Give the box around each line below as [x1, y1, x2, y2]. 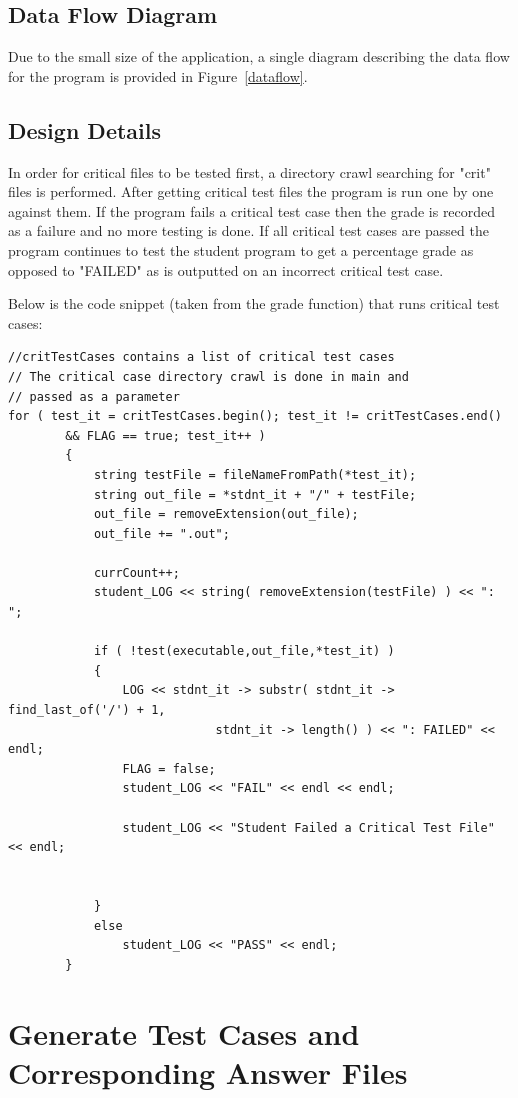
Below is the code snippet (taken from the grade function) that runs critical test [8, 293, 500, 314]
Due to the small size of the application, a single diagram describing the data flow [8, 46, 510, 67]
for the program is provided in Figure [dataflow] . [8, 65, 308, 86]
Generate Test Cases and [8, 1012, 360, 1053]
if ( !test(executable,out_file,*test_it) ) [93, 644, 395, 659]
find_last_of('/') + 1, [8, 703, 166, 718]
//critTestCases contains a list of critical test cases [8, 350, 395, 365]
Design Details [8, 114, 162, 145]
